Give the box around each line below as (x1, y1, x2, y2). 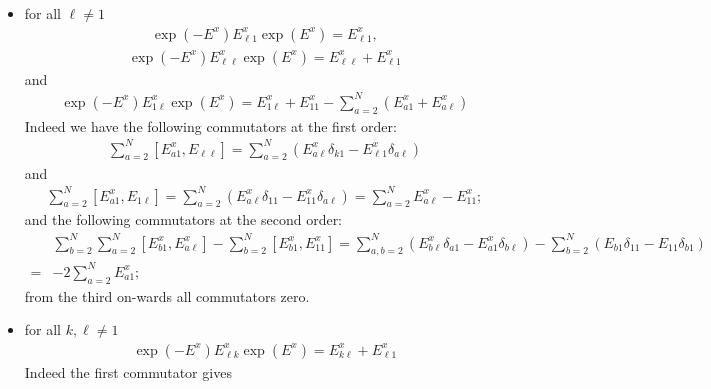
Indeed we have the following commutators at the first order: (24, 115, 397, 136)
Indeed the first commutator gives (24, 361, 232, 382)
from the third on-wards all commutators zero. (24, 285, 310, 306)
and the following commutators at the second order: (24, 209, 343, 230)
